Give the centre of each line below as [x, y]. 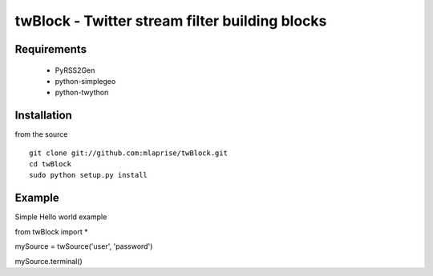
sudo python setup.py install [89, 175]
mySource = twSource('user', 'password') [84, 246]
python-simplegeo [85, 81]
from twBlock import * [51, 231]
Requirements [51, 49]
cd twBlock [51, 164]
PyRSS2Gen [75, 70]
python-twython [82, 93]
